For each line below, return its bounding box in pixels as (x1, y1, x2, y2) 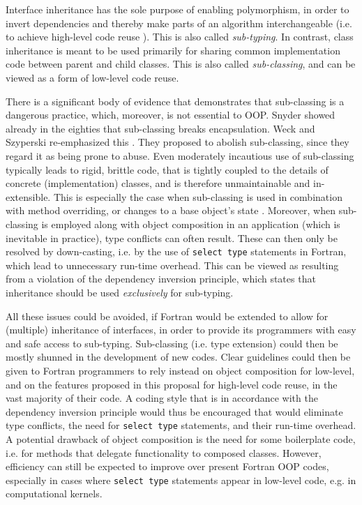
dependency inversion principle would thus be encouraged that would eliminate (6, 404, 343, 419)
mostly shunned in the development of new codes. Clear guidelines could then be (6, 349, 351, 364)
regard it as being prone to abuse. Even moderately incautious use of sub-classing (6, 148, 354, 163)
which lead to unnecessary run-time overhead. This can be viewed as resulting (6, 257, 339, 272)
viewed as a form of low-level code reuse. (6, 70, 179, 84)
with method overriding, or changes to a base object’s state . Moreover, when (6, 203, 335, 218)
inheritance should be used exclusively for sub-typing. (6, 285, 234, 299)
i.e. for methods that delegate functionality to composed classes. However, (6, 445, 322, 460)
